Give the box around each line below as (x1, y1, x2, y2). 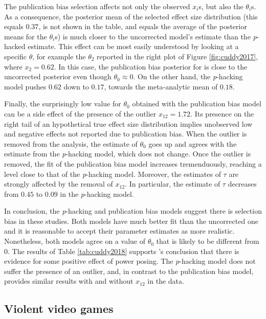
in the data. (147, 276, 184, 286)
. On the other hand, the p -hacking (133, 71, 243, 82)
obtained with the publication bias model (132, 98, 261, 109)
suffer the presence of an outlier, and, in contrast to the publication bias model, (4, 265, 254, 276)
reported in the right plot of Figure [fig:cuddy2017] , (97, 51, 258, 61)
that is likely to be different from (156, 236, 259, 246)
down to (63, 81, 89, 92)
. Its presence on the (190, 108, 254, 119)
